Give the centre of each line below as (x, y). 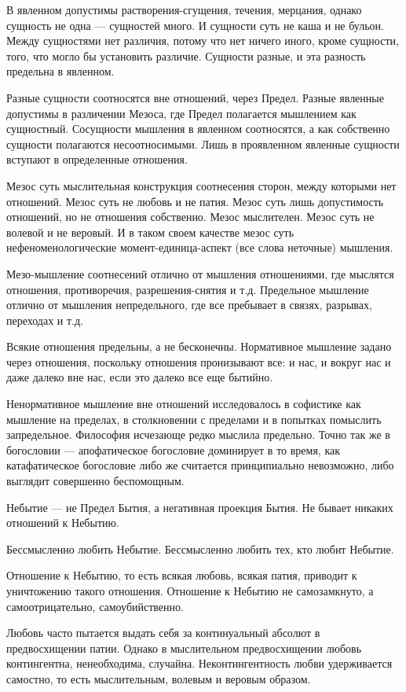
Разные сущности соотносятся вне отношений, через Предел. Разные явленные (195, 97)
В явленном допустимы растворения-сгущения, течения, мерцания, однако (184, 9)
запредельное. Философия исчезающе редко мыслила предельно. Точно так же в (198, 434)
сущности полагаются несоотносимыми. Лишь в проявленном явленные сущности (203, 144)
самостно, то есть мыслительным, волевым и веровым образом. (159, 678)
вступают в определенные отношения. (97, 159)
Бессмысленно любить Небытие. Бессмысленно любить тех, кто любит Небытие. (200, 548)
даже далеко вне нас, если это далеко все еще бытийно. (140, 377)
